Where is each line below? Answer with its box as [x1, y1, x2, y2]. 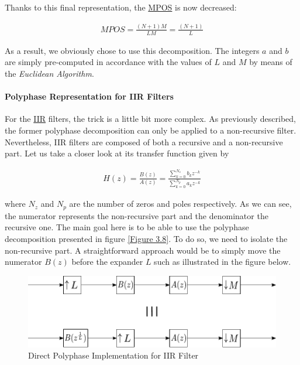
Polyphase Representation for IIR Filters [5, 90, 174, 103]
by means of [249, 56, 292, 68]
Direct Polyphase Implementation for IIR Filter [28, 349, 199, 361]
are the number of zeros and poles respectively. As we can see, [69, 197, 292, 210]
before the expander [71, 255, 143, 268]
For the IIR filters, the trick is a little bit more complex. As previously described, [5, 112, 296, 125]
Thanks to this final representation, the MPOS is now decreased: [5, 1, 237, 13]
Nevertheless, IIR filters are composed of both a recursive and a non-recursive [5, 135, 283, 148]
